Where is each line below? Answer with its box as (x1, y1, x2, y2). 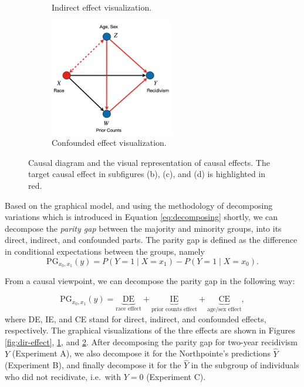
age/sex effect (207, 306, 242, 312)
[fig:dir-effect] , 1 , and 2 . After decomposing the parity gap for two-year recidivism (5, 335, 298, 348)
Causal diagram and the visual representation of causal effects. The (28, 156, 270, 168)
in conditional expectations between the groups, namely (5, 245, 205, 258)
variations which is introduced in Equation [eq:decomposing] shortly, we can (5, 211, 278, 223)
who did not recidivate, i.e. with (5, 370, 121, 382)
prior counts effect (151, 306, 197, 312)
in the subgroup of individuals (191, 359, 299, 371)
